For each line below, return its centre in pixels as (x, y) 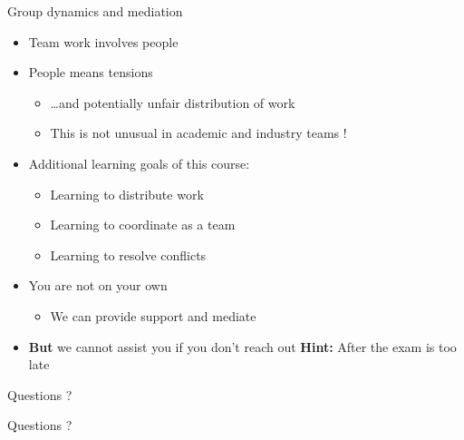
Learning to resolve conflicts (128, 254)
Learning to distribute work (127, 194)
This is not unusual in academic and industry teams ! (198, 133)
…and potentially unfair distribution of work (173, 102)
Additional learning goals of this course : (139, 163)
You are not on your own (98, 285)
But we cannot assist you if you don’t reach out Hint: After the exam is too (242, 346)
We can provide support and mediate (153, 315)
